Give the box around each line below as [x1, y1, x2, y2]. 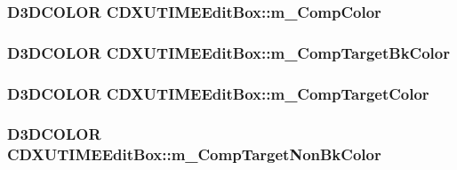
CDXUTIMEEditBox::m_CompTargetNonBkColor [7, 143, 381, 166]
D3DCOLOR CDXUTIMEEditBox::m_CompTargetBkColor [7, 41, 450, 63]
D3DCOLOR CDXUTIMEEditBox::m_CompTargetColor [7, 82, 429, 104]
